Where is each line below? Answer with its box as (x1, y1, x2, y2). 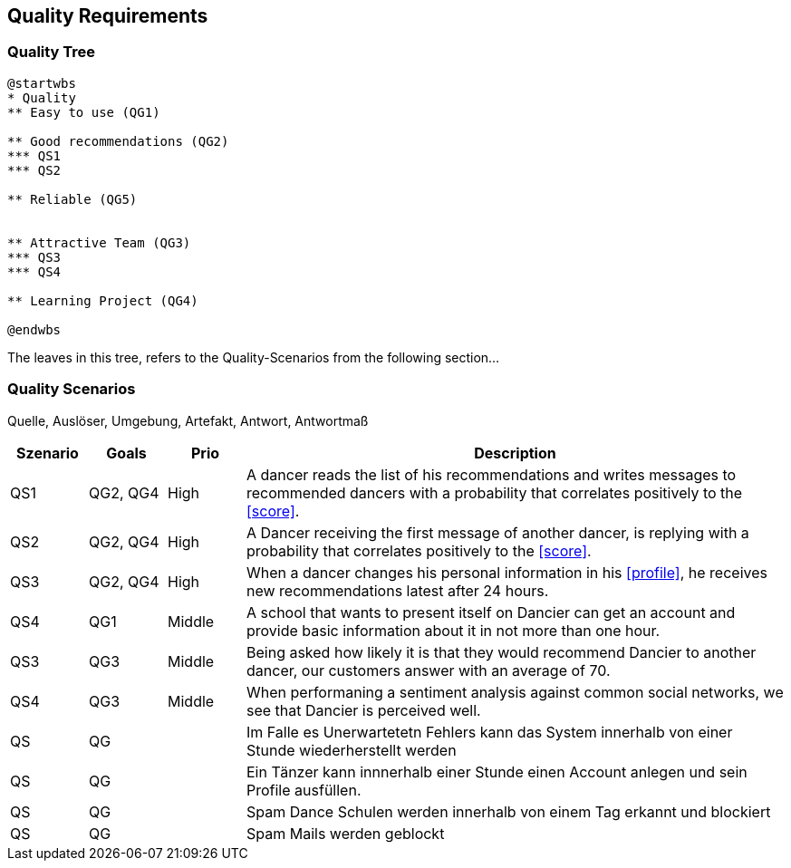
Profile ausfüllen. (246, 780, 362, 799)
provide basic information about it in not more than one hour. (246, 621, 661, 640)
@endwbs (7, 322, 62, 337)
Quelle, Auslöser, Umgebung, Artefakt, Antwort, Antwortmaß (7, 412, 369, 429)
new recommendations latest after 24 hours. (246, 581, 549, 600)
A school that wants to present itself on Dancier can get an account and (246, 603, 736, 622)
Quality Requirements (7, 5, 208, 27)
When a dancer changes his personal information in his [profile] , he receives (246, 563, 767, 582)
